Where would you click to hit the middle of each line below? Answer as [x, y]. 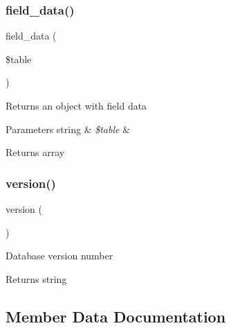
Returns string [36, 278]
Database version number [59, 256]
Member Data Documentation [116, 316]
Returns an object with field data [76, 105]
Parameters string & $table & [68, 129]
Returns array [35, 152]
